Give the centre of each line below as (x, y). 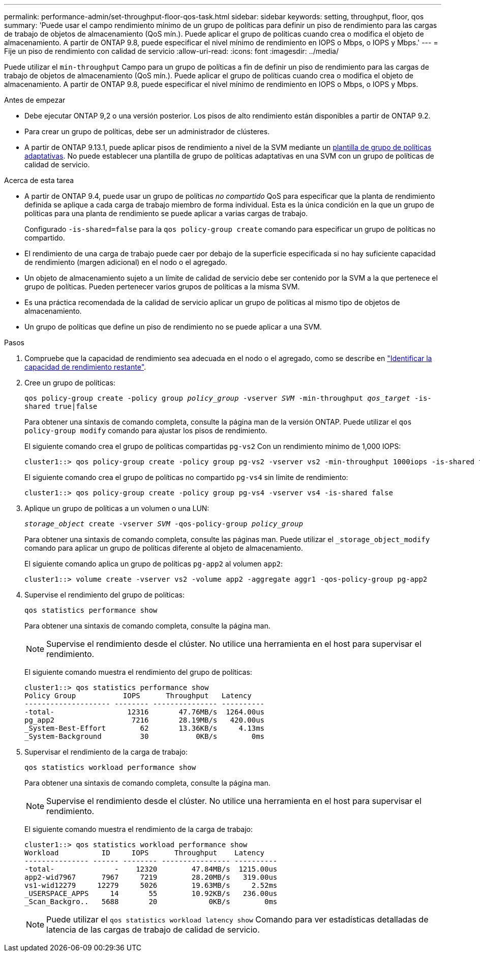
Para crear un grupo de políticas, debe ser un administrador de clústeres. (147, 131)
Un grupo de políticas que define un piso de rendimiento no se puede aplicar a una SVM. (173, 327)
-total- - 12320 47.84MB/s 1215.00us (151, 869)
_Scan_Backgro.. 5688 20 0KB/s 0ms (151, 902)
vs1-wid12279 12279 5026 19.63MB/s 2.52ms (151, 885)
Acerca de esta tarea (39, 180)
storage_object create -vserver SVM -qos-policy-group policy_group (164, 524)
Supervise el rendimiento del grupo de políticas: (104, 595)
